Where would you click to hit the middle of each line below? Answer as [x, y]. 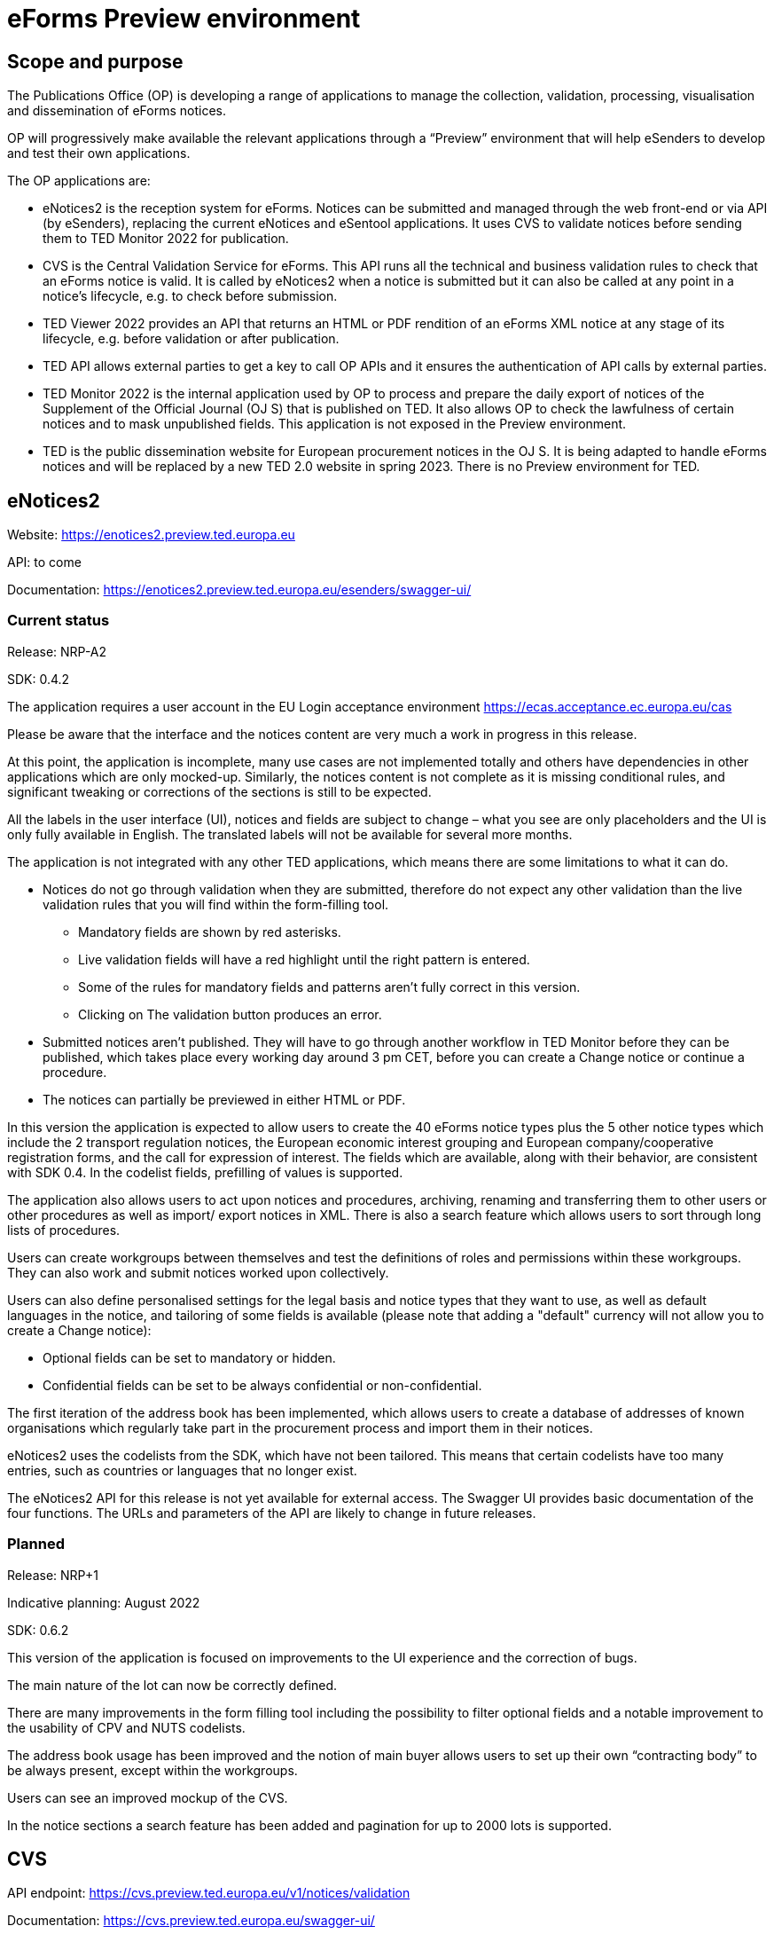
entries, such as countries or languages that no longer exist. [182, 1470]
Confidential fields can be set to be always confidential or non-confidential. [262, 1385]
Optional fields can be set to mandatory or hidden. [189, 1357]
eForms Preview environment [184, 19]
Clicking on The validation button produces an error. [230, 1014]
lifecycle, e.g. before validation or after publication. [191, 339]
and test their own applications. [99, 153]
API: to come [44, 562]
